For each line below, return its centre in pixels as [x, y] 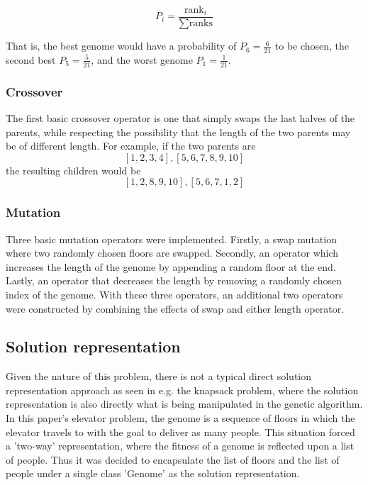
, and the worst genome [142, 59]
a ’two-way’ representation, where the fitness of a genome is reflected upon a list [180, 446]
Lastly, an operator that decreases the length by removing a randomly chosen [174, 280]
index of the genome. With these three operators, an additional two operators [174, 294]
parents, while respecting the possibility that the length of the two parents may [178, 132]
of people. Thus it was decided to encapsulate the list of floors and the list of [173, 459]
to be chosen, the [312, 46]
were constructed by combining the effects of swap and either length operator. [175, 308]
